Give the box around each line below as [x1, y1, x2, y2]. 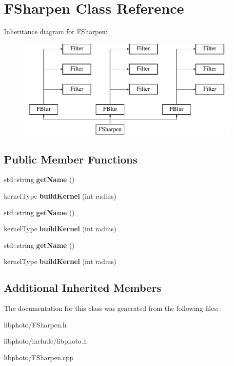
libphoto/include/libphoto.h [4, 336, 87, 346]
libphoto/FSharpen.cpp [4, 352, 74, 363]
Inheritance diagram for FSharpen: [4, 26, 108, 37]
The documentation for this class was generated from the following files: [4, 303, 219, 313]
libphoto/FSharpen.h [4, 319, 67, 329]
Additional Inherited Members [4, 280, 161, 295]
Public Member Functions [4, 151, 137, 166]
